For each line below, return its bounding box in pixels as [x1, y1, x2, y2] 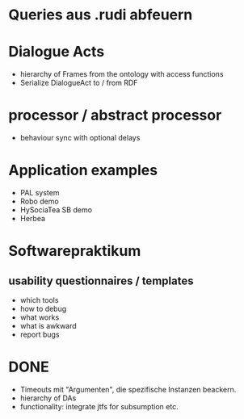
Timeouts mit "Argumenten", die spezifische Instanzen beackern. [19, 384, 237, 394]
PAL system [19, 188, 60, 197]
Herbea [19, 214, 46, 223]
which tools [19, 295, 59, 304]
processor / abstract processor [8, 107, 222, 124]
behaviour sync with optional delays [19, 133, 141, 143]
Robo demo [19, 196, 59, 206]
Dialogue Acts [8, 43, 105, 61]
